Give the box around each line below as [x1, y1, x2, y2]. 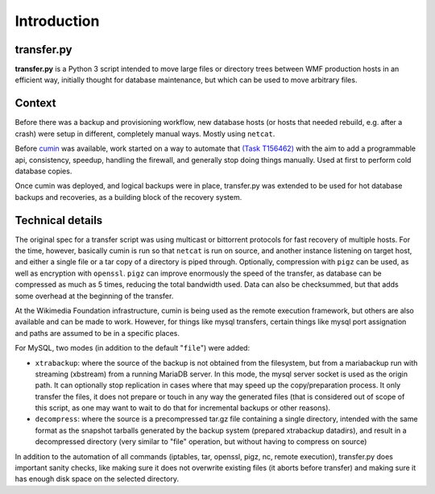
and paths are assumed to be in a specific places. [14, 328, 180, 338]
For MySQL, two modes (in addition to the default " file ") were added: [14, 343, 250, 353]
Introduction [14, 12, 100, 30]
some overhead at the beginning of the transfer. [14, 291, 174, 301]
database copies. [14, 166, 72, 176]
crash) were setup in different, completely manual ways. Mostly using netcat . [14, 129, 275, 139]
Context [14, 97, 56, 110]
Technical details [14, 214, 103, 227]
